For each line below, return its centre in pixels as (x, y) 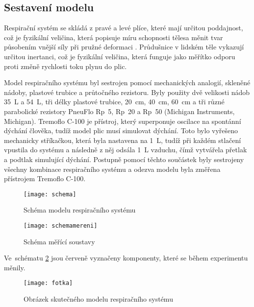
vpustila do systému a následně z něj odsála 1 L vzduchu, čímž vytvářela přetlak (126, 150)
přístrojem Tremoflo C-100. (45, 178)
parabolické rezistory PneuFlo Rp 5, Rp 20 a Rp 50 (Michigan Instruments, (119, 111)
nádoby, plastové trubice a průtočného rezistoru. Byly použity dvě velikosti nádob (127, 92)
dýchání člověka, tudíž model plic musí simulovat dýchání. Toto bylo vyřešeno (121, 130)
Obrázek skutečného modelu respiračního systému (98, 299)
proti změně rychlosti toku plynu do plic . (65, 66)
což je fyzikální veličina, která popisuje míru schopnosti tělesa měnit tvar (114, 37)
